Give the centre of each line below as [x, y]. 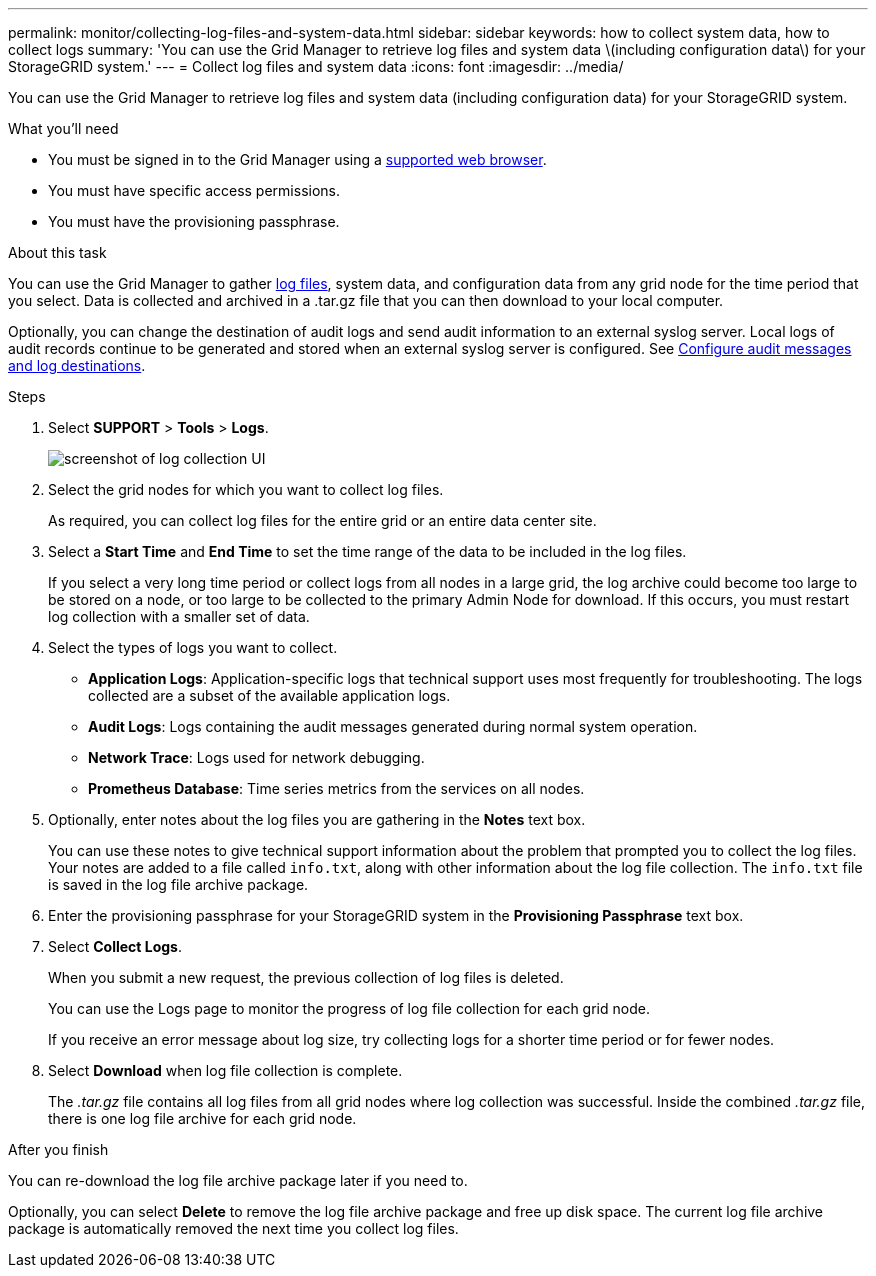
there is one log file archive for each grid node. [202, 1118]
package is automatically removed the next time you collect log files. [233, 1228]
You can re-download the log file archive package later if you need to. [238, 1180]
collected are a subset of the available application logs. [269, 695]
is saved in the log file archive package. [178, 884]
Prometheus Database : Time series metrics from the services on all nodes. [336, 788]
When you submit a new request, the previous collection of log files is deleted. [306, 977]
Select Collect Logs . [115, 946]
